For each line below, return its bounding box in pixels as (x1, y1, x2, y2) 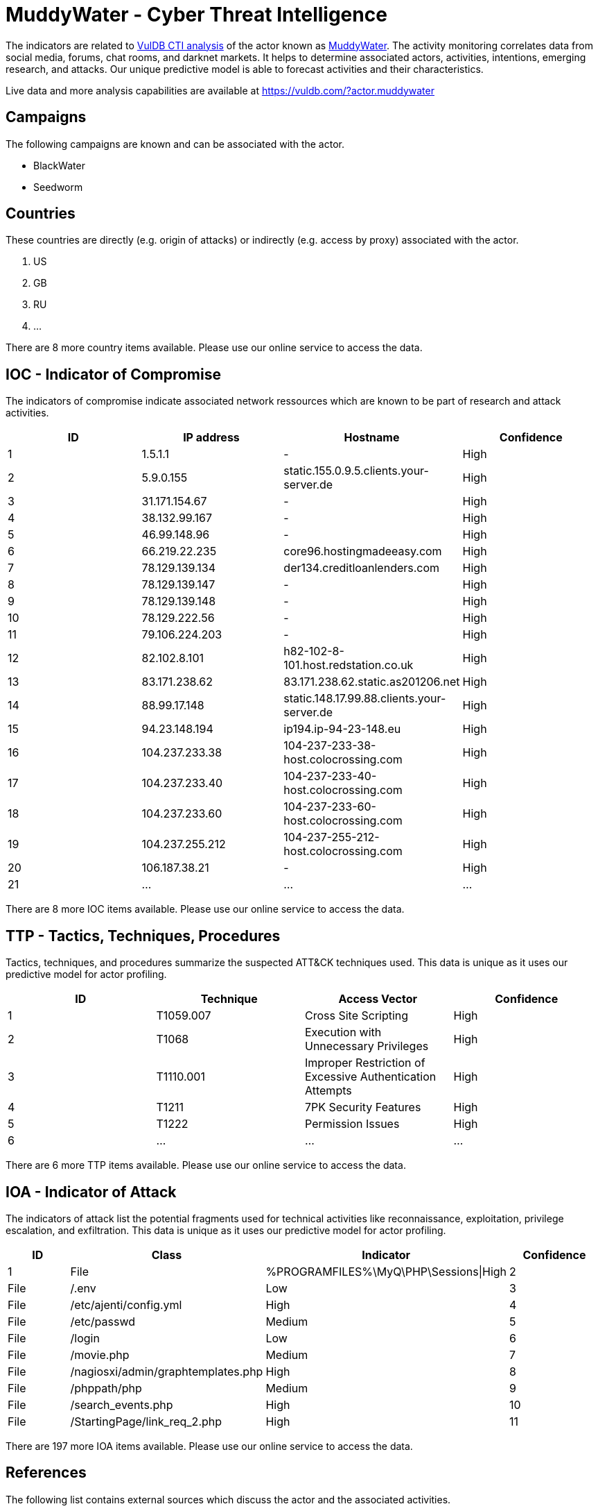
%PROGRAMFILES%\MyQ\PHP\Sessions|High (265, 1264, 507, 1278)
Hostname (344, 430, 400, 445)
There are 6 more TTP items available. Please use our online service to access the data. (6, 1159, 406, 1172)
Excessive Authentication (305, 1070, 437, 1084)
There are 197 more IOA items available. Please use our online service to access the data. (6, 1440, 413, 1452)
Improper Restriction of (305, 1056, 425, 1070)
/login (70, 1331, 100, 1345)
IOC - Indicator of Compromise (6, 365, 221, 383)
